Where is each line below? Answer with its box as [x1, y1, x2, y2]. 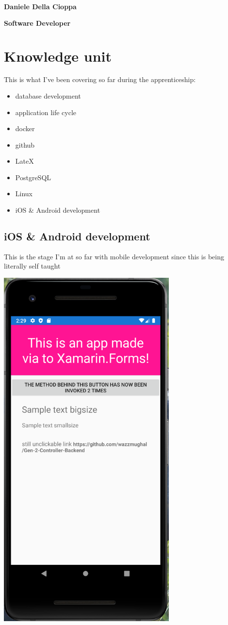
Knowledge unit [4, 46, 112, 66]
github [15, 139, 35, 150]
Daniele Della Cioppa [4, 1, 77, 11]
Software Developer [4, 17, 71, 28]
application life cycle [15, 107, 77, 117]
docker [15, 123, 35, 134]
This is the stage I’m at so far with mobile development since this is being [4, 251, 224, 261]
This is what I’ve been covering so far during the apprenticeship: [4, 74, 196, 84]
